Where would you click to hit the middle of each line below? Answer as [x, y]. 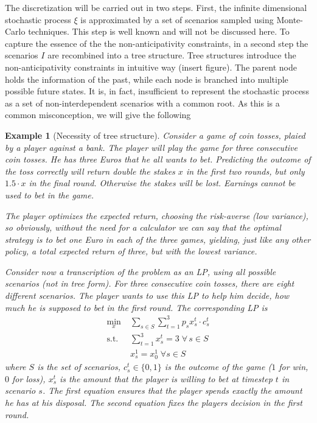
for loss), [29, 378]
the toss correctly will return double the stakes [90, 171]
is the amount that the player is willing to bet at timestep [166, 378]
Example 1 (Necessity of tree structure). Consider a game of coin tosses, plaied [155, 135]
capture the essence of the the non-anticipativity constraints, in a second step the [157, 43]
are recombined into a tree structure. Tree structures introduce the [172, 55]
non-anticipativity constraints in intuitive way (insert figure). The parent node [151, 67]
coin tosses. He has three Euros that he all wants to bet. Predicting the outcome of [158, 159]
